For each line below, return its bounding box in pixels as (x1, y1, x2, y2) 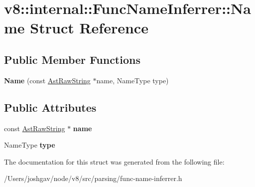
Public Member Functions (4, 51, 140, 67)
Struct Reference (30, 17, 148, 38)
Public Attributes (4, 99, 97, 115)
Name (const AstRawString (4, 75, 91, 85)
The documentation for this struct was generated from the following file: (4, 156, 225, 167)
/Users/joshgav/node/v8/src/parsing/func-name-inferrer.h (4, 173, 182, 184)
